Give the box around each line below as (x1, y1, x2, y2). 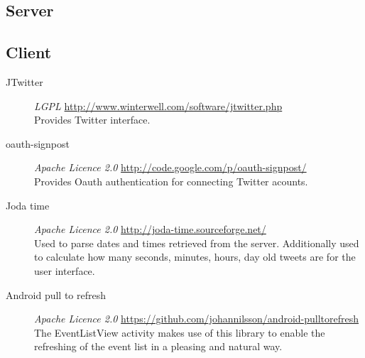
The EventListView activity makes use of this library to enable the (34, 325, 325, 340)
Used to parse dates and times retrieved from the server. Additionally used (34, 235, 359, 250)
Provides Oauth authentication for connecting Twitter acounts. (34, 173, 308, 188)
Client (6, 41, 52, 63)
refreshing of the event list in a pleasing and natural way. (34, 339, 283, 354)
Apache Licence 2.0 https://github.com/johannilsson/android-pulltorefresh (34, 311, 359, 326)
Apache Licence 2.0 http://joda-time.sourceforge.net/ (34, 222, 266, 237)
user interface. (34, 263, 95, 278)
